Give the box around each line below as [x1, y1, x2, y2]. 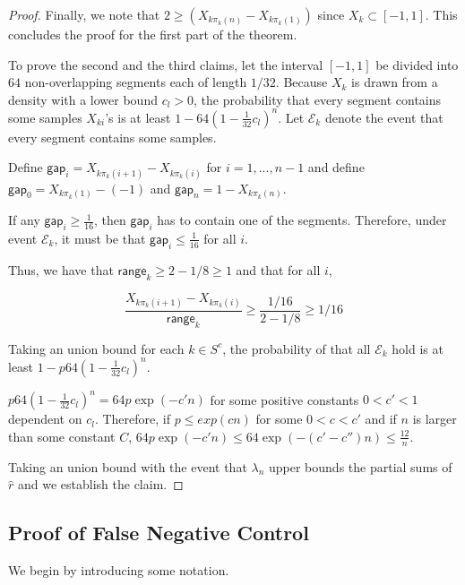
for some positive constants [210, 390, 359, 409]
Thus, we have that [8, 260, 114, 279]
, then [94, 211, 126, 229]
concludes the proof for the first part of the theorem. [8, 25, 297, 43]
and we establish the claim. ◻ [17, 475, 184, 494]
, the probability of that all [222, 339, 371, 357]
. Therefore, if [94, 409, 170, 428]
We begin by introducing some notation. [8, 560, 229, 579]
